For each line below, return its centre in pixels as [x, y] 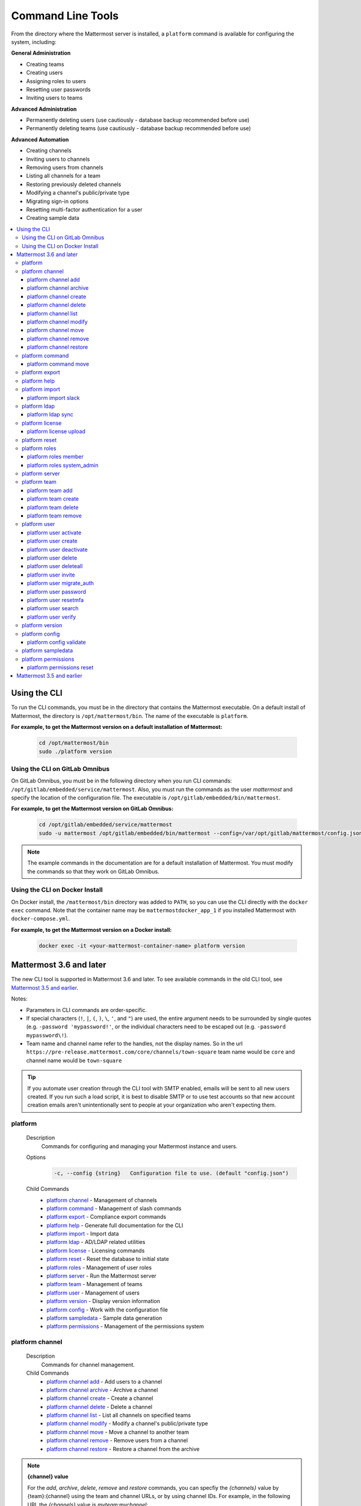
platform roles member [55, 457]
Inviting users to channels [58, 159]
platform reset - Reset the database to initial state [108, 1259]
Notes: [19, 999]
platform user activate [54, 533]
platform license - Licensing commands [96, 1251]
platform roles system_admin [63, 465]
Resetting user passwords [58, 89]
